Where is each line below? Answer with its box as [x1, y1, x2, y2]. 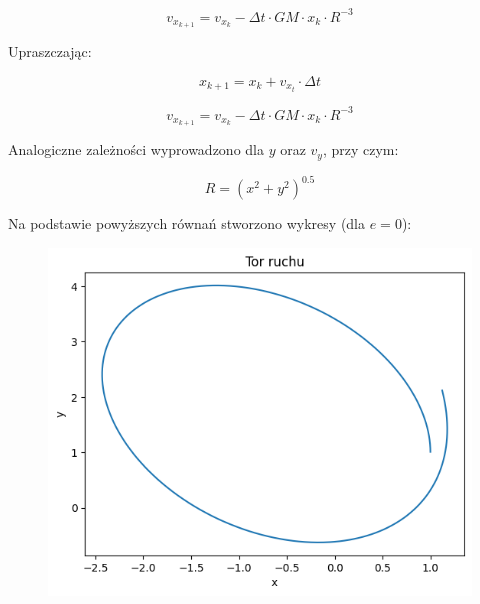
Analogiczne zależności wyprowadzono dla [8, 139, 264, 160]
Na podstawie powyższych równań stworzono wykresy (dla [8, 213, 366, 234]
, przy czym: [322, 139, 399, 160]
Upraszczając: [8, 41, 92, 62]
